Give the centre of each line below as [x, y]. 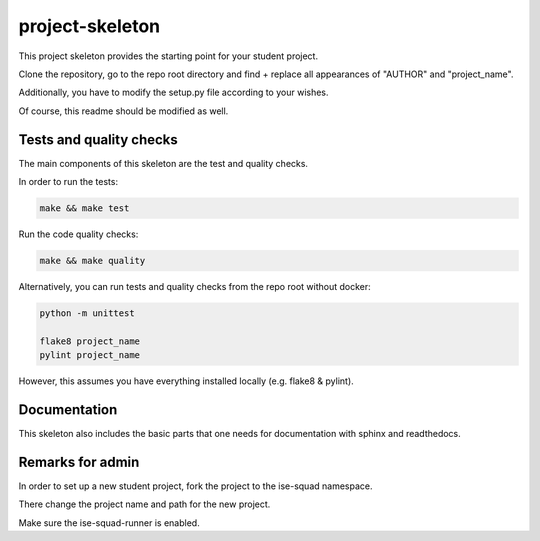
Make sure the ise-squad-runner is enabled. [109, 522]
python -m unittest [87, 313]
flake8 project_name [89, 341]
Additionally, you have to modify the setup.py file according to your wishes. [173, 92]
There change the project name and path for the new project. [144, 504]
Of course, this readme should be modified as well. [123, 111]
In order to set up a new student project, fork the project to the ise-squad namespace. [195, 486]
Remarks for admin [79, 461]
